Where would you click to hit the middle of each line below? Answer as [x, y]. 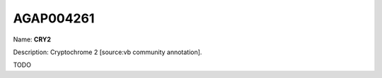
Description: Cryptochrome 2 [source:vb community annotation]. [108, 52]
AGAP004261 [54, 18]
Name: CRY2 [32, 39]
